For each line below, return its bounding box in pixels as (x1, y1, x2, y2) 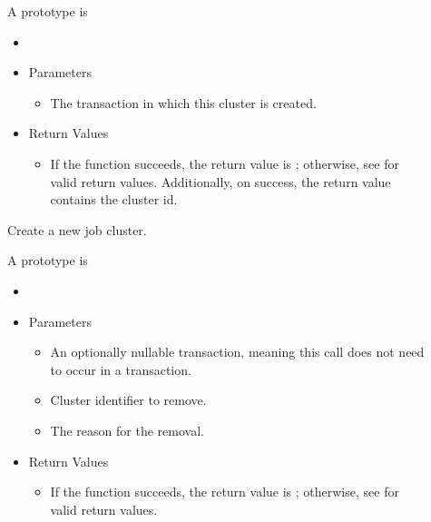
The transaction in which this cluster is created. (50, 93, 317, 112)
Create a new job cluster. (7, 220, 147, 239)
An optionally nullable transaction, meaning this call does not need (50, 342, 425, 361)
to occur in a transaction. (50, 359, 191, 379)
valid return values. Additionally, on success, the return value (50, 172, 391, 191)
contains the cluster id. (50, 190, 178, 209)
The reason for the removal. (50, 420, 204, 439)
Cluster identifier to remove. (50, 390, 207, 409)
